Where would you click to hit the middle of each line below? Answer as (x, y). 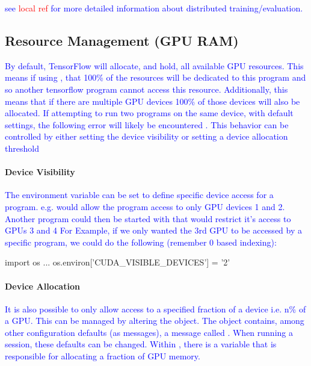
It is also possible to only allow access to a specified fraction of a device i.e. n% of (155, 309)
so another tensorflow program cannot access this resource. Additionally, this (146, 89)
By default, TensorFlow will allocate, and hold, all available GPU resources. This (154, 65)
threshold (22, 148)
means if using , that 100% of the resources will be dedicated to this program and (155, 77)
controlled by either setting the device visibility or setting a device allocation (146, 136)
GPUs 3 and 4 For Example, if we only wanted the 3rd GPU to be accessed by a (153, 230)
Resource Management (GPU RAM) (122, 40)
